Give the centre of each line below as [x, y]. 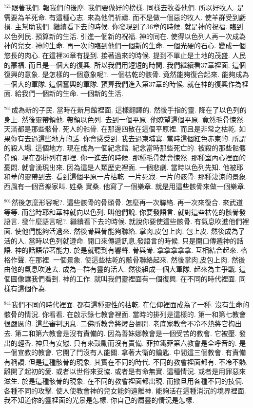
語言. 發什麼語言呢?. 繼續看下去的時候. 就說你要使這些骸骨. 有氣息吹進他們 [123, 221]
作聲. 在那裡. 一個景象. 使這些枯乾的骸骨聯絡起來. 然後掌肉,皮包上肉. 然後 [128, 259]
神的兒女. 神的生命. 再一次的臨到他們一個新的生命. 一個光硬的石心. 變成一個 [125, 46]
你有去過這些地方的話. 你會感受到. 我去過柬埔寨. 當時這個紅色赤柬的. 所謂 [128, 138]
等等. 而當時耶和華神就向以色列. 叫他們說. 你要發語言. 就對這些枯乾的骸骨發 [125, 212]
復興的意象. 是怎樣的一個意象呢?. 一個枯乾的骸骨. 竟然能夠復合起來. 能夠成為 [126, 74]
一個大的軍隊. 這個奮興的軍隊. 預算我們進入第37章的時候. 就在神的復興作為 [123, 83]
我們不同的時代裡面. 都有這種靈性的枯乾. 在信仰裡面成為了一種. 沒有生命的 [130, 305]
